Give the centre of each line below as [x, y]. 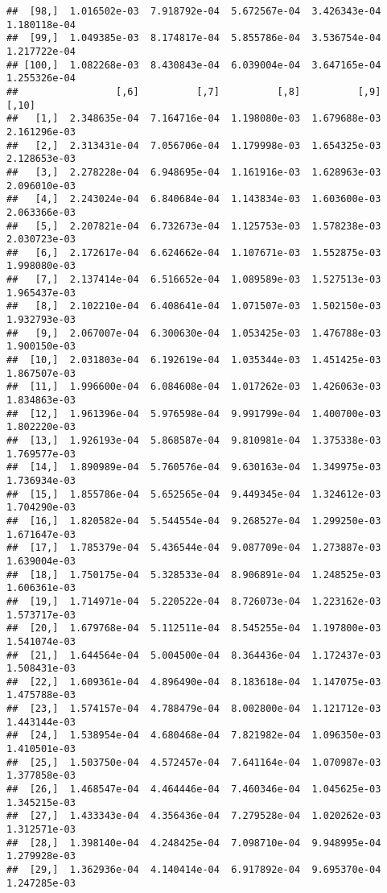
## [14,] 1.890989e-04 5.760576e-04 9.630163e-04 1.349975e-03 [194, 467]
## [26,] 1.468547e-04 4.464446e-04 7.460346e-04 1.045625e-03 [194, 790]
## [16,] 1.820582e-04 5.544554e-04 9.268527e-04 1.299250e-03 [194, 521]
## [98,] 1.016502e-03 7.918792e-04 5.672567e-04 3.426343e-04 [194, 11]
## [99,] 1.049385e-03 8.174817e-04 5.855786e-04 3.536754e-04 [194, 38]
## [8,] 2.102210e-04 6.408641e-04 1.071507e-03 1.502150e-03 [194, 306]
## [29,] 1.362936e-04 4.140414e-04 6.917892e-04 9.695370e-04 [194, 870]
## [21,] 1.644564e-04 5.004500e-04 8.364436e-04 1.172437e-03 [194, 655]
